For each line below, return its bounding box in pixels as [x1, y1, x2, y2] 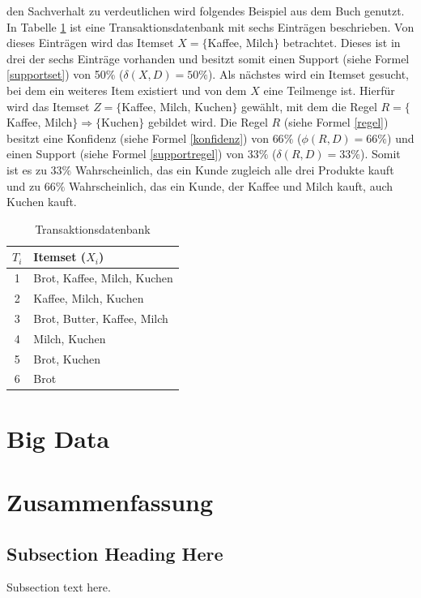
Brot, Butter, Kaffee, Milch [33, 309, 168, 326]
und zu [6, 177, 41, 194]
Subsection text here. [6, 579, 111, 596]
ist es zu [6, 161, 47, 178]
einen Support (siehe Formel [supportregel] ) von [6, 145, 245, 162]
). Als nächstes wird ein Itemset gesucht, [207, 66, 410, 83]
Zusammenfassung [6, 485, 214, 518]
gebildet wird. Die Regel [147, 114, 268, 131]
